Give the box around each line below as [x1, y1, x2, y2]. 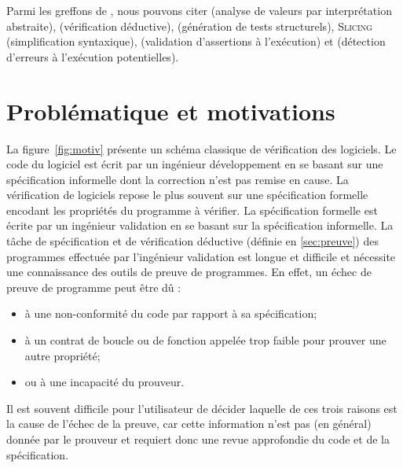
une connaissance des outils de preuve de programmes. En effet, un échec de [6, 263, 372, 280]
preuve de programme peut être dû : [6, 278, 181, 295]
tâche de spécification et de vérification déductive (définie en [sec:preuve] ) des [6, 233, 379, 249]
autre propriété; [24, 347, 101, 363]
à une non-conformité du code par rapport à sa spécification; [24, 305, 317, 322]
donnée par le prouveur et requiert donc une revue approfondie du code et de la [6, 431, 390, 447]
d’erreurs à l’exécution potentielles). [6, 48, 179, 64]
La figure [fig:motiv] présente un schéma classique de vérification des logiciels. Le [6, 140, 397, 157]
